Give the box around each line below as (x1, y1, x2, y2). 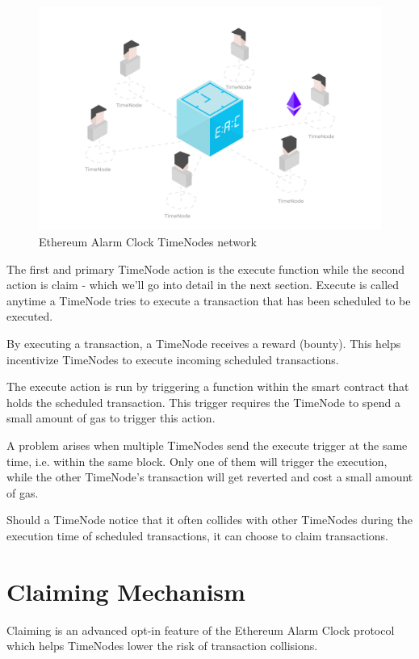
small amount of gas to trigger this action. (6, 409, 216, 426)
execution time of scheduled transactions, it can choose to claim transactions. (6, 527, 389, 544)
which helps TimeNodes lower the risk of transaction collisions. (6, 637, 318, 654)
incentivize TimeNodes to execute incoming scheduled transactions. (6, 350, 339, 367)
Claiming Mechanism (6, 574, 245, 607)
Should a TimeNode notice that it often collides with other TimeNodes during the (6, 511, 413, 528)
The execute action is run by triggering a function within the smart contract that (6, 378, 409, 395)
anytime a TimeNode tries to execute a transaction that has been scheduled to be (6, 292, 411, 309)
